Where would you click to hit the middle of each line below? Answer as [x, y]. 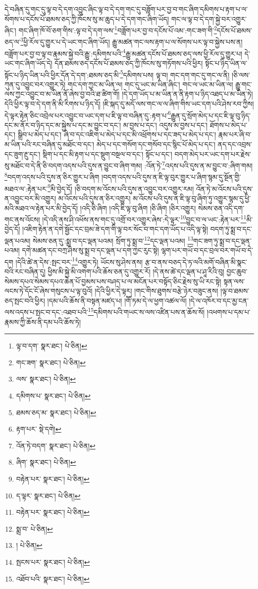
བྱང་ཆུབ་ [237, 271]
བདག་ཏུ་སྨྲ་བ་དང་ [231, 229]
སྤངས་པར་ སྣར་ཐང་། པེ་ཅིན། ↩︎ [53, 562]
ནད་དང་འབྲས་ [235, 144]
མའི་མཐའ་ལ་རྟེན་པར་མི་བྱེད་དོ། [41, 208]
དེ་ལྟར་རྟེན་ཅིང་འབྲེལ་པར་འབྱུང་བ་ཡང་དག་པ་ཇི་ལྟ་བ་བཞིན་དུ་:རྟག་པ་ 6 [88, 114]
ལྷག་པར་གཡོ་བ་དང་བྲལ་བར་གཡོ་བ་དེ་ [207, 250]
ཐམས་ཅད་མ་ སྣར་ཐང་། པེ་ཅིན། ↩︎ [56, 412]
